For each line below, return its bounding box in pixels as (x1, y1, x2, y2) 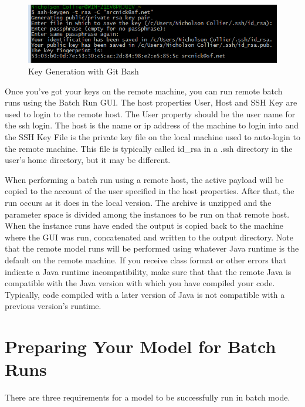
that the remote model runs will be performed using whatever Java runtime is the (5, 242, 299, 255)
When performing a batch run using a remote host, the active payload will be (5, 173, 284, 185)
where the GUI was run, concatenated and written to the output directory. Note (5, 230, 293, 243)
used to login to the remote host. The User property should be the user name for (5, 107, 296, 120)
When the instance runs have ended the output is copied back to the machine (5, 219, 284, 232)
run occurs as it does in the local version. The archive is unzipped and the (5, 196, 272, 209)
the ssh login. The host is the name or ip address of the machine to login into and (5, 119, 299, 131)
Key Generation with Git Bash (28, 65, 139, 77)
